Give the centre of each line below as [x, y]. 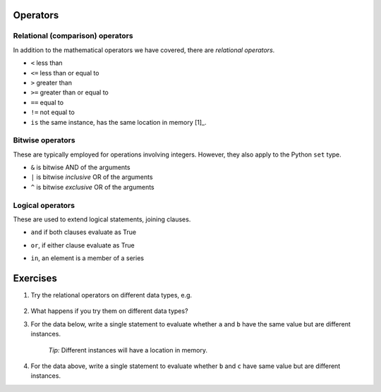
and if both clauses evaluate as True [84, 232]
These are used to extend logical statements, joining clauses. [102, 219]
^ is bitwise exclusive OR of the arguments [92, 187]
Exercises [35, 278]
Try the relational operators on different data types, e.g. [111, 295]
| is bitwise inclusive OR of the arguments [92, 177]
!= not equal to [53, 112]
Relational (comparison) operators [73, 36]
